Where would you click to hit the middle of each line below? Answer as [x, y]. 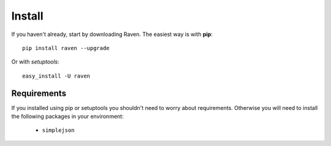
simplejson [58, 130]
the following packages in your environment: [67, 117]
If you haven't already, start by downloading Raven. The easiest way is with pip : [112, 34]
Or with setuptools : [35, 62]
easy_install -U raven [56, 76]
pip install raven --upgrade [66, 48]
